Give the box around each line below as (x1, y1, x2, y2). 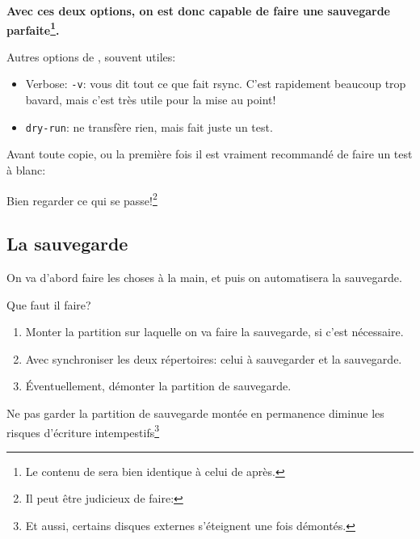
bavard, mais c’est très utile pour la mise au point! (25, 91, 276, 108)
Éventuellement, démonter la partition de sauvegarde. (25, 377, 292, 394)
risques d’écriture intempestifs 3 (6, 421, 160, 440)
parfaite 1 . (6, 19, 60, 38)
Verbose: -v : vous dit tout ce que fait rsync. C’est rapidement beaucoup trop (25, 75, 406, 92)
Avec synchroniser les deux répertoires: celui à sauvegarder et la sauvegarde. (25, 350, 402, 367)
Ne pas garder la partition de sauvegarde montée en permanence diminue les (6, 404, 384, 421)
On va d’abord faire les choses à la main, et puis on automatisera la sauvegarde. (6, 268, 402, 285)
